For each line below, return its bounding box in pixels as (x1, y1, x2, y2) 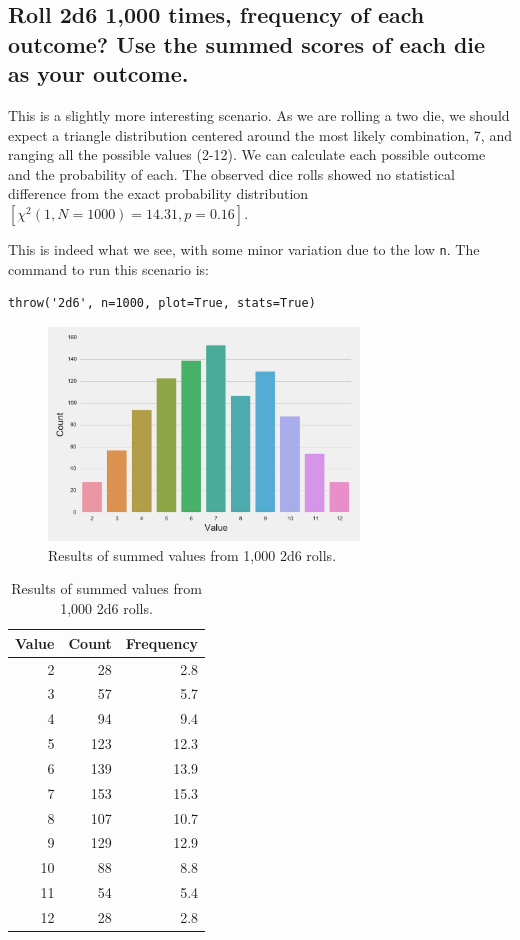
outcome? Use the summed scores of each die (8, 28, 486, 59)
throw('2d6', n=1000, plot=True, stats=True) (8, 296, 316, 311)
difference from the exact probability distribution (8, 183, 309, 204)
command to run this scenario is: (8, 258, 209, 279)
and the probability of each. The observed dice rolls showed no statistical (8, 163, 455, 184)
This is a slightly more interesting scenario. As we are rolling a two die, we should (8, 104, 510, 125)
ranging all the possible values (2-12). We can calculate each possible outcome (8, 144, 486, 165)
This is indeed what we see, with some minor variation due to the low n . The (8, 238, 480, 259)
